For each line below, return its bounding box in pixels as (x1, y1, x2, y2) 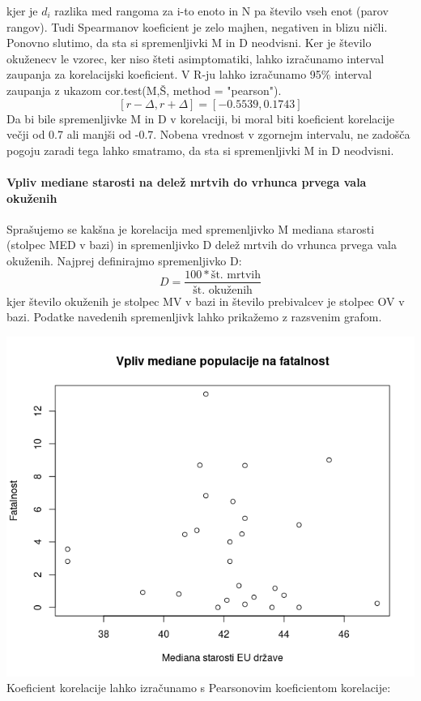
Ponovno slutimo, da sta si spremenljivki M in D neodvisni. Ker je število (6, 34, 372, 51)
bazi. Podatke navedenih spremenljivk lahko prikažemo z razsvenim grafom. (6, 308, 382, 325)
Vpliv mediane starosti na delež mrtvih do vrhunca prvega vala (6, 173, 367, 190)
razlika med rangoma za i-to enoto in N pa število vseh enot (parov (54, 2, 389, 19)
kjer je (6, 2, 38, 19)
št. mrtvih (210, 269, 262, 281)
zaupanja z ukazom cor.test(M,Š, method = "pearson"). (6, 81, 282, 98)
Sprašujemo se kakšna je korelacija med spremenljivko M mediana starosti (6, 220, 375, 237)
